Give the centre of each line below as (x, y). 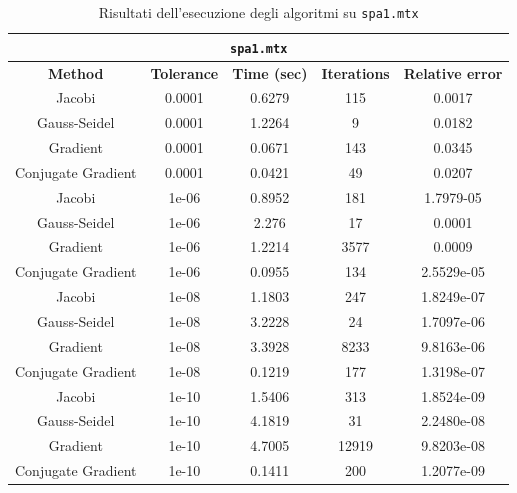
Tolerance (184, 72)
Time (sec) (270, 72)
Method (76, 72)
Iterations (355, 72)
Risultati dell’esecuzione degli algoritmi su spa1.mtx (258, 12)
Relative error (453, 72)
